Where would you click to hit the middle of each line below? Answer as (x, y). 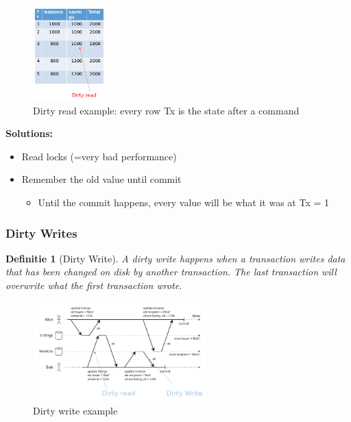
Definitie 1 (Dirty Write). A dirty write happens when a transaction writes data (175, 258)
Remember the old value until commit (101, 179)
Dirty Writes (41, 233)
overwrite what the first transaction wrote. (94, 285)
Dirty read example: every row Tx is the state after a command (166, 110)
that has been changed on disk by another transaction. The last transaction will (171, 272)
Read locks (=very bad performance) (99, 156)
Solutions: (29, 133)
